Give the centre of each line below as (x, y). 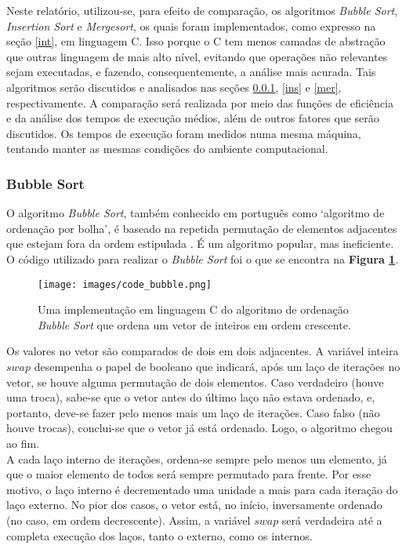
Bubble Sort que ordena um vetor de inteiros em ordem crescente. (194, 324)
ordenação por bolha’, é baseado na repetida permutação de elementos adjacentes (202, 228)
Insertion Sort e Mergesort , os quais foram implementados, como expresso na (191, 25)
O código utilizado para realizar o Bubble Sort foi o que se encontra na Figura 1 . (203, 258)
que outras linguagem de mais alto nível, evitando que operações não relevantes (197, 56)
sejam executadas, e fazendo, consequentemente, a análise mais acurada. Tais (191, 72)
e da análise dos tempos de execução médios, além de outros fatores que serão (193, 118)
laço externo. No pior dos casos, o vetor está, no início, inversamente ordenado (194, 505)
